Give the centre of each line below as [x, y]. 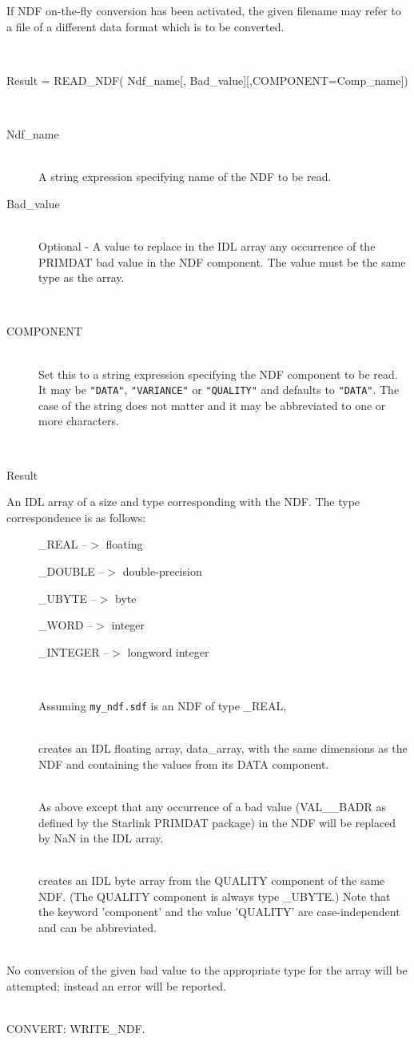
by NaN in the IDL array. [101, 838]
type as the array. [82, 277]
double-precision [162, 571]
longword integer [168, 651]
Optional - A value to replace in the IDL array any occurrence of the [207, 245]
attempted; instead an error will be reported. [116, 985]
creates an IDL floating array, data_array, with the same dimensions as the [223, 748]
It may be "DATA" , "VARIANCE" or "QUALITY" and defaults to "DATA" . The [219, 390]
